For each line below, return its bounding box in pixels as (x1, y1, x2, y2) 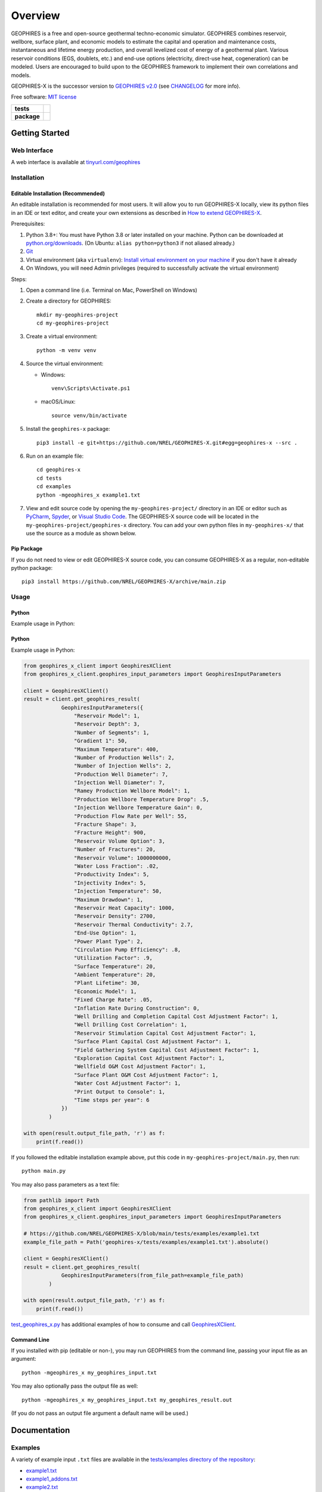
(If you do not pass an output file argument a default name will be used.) (11, 1410, 189, 1417)
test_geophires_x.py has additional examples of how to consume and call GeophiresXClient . (11, 1321, 237, 1328)
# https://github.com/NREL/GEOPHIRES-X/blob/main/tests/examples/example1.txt (23, 1230, 259, 1237)
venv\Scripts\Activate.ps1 (51, 385, 131, 392)
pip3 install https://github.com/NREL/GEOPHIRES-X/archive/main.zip (21, 578, 226, 585)
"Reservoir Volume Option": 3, (73, 837, 165, 844)
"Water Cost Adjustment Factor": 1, (73, 1080, 181, 1087)
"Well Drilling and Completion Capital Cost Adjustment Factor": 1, (73, 1013, 278, 1020)
